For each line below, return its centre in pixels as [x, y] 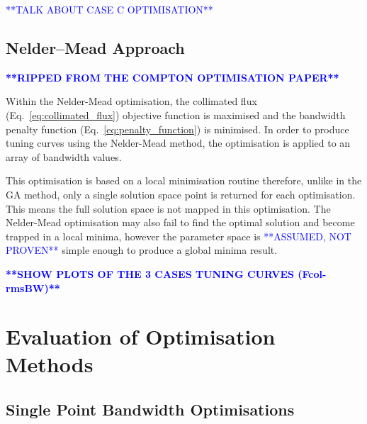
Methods [50, 364]
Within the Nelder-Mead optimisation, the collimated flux [131, 101]
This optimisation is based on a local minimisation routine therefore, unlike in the [184, 180]
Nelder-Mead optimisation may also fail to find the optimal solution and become [180, 222]
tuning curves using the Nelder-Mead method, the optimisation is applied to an [178, 143]
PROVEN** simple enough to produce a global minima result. [142, 250]
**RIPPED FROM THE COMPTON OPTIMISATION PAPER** [173, 77]
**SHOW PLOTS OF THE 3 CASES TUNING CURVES [150, 273]
